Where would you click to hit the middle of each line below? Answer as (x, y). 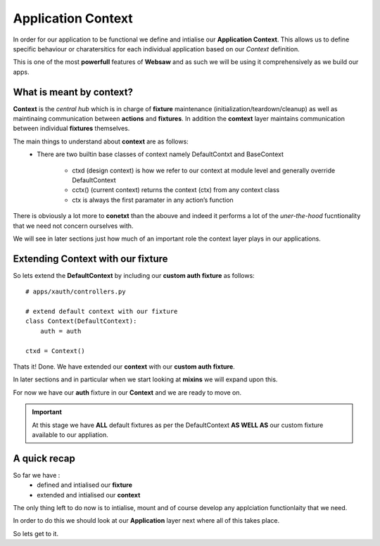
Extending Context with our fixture (90, 259)
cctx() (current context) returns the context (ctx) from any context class (176, 190)
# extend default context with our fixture (102, 311)
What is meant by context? (73, 92)
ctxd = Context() (55, 351)
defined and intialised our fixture (85, 485)
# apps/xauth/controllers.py (76, 292)
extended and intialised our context (89, 495)
